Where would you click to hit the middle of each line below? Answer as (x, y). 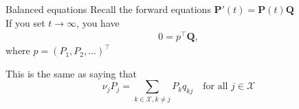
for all (215, 87)
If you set (25, 22)
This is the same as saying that (71, 73)
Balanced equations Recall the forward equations (108, 9)
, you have (98, 22)
